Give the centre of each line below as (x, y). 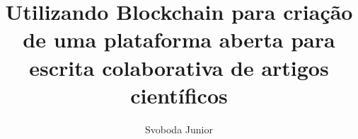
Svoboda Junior (179, 129)
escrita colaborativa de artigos (179, 67)
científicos (179, 95)
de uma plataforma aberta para (179, 39)
